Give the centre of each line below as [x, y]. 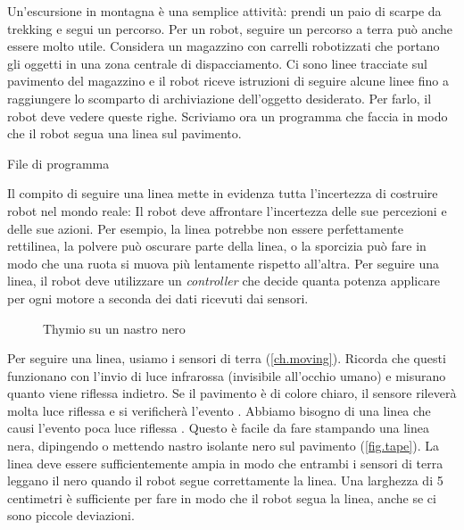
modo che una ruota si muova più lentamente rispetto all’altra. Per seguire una [224, 263]
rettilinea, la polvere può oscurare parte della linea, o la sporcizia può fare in [217, 246]
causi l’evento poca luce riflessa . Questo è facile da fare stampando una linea [218, 428]
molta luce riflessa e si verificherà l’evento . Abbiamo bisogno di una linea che [219, 410]
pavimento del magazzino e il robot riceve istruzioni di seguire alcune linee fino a [228, 81]
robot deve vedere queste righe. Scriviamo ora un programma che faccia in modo [228, 116]
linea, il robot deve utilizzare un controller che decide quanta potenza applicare [224, 281]
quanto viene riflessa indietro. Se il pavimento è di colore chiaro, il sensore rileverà [232, 393]
